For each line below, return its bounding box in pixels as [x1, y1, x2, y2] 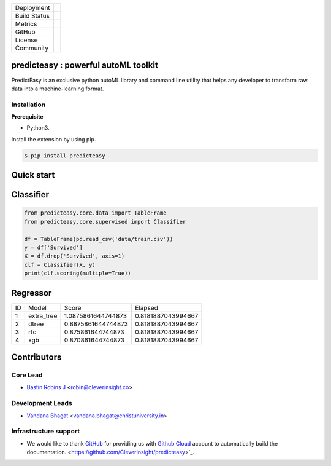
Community [15, 44, 49, 52]
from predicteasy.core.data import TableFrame [24, 210, 167, 216]
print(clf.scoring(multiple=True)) [24, 270, 131, 277]
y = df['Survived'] [24, 243, 83, 251]
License [15, 36, 38, 44]
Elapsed [135, 303, 159, 312]
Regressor [11, 288, 52, 298]
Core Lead [11, 371, 43, 379]
